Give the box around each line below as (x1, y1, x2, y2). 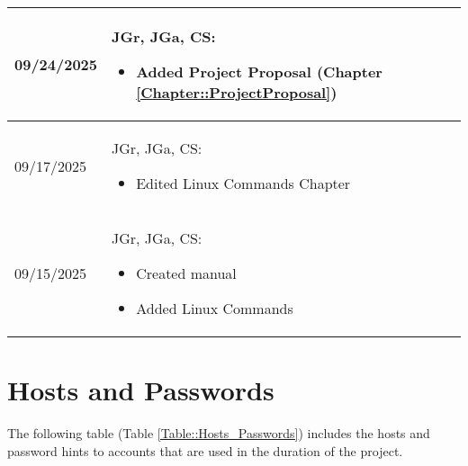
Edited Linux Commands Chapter (136, 173, 351, 193)
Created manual (136, 263, 237, 283)
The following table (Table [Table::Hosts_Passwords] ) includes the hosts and (7, 424, 430, 443)
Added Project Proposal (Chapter (136, 61, 382, 82)
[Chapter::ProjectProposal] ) (136, 82, 337, 103)
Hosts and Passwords (7, 372, 274, 408)
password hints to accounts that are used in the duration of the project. (7, 441, 403, 460)
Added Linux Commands (136, 298, 293, 318)
